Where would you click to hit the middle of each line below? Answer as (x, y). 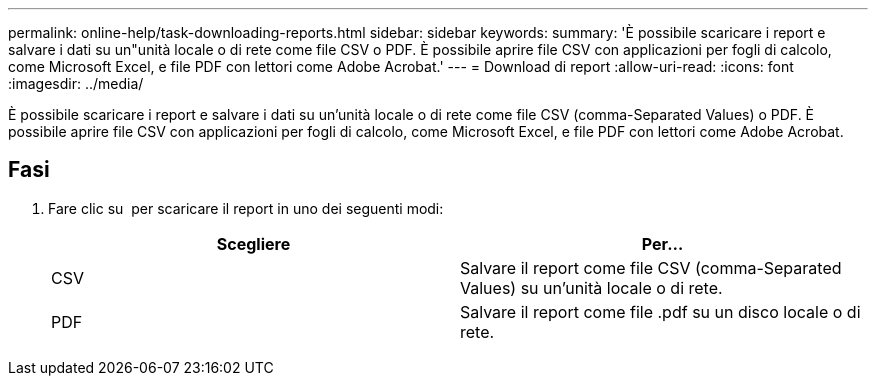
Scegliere (253, 243)
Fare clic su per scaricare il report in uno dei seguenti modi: (246, 208)
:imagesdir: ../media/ (76, 83)
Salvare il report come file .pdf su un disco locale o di (660, 311)
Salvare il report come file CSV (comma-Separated (651, 267)
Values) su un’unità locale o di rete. (591, 287)
